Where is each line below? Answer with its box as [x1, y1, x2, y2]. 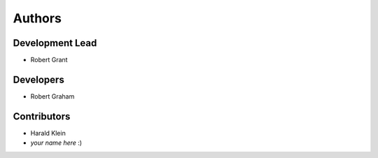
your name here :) [30, 138, 83, 147]
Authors [13, 10, 62, 26]
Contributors [13, 110, 71, 122]
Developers [13, 73, 64, 85]
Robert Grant [30, 56, 68, 64]
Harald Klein [30, 129, 66, 137]
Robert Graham [30, 92, 75, 101]
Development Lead [13, 37, 97, 49]
